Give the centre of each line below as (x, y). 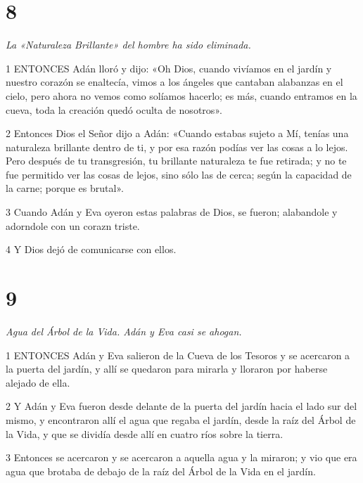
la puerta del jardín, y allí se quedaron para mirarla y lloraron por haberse (167, 369)
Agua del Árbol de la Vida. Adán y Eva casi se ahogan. (124, 331)
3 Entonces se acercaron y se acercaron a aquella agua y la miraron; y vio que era (181, 457)
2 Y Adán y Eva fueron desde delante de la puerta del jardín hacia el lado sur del (181, 406)
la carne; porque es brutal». (65, 188)
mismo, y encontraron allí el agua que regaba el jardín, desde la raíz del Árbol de (181, 419)
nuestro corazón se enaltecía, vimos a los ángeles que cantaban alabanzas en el (174, 82)
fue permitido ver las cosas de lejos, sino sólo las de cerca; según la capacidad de (179, 174)
